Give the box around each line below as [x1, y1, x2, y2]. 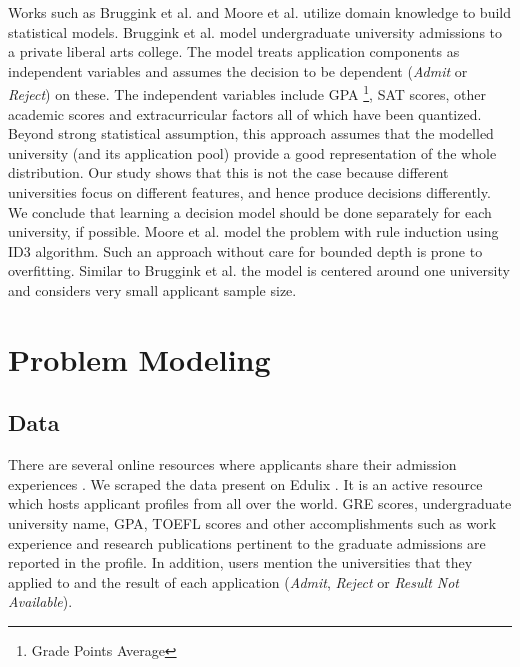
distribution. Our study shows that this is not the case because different [8, 162, 449, 183]
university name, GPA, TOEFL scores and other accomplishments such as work [8, 512, 497, 533]
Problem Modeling [8, 338, 271, 379]
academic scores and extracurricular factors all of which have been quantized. [8, 103, 482, 124]
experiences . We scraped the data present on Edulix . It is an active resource [8, 473, 483, 494]
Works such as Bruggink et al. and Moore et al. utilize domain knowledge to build [8, 2, 512, 22]
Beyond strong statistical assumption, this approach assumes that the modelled [8, 123, 494, 144]
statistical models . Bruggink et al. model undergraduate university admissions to [8, 21, 503, 42]
